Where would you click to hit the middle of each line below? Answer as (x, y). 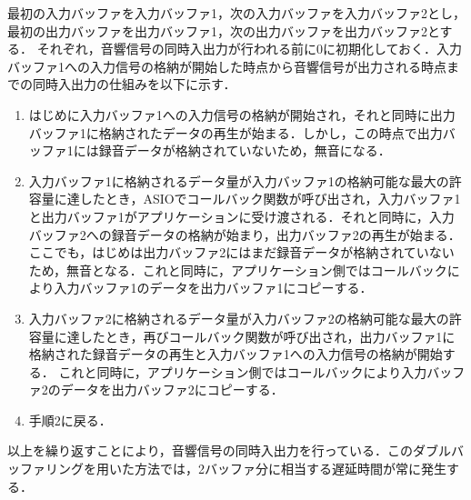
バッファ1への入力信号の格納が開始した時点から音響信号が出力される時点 (227, 66)
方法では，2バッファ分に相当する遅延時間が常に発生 (290, 469)
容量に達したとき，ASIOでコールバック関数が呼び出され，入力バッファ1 (245, 199)
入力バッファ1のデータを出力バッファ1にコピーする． (213, 288)
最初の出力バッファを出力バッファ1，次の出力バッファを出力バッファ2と (224, 30)
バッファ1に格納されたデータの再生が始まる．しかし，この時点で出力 (235, 132)
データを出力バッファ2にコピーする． (172, 390)
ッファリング (45, 469)
